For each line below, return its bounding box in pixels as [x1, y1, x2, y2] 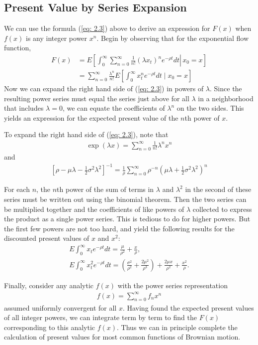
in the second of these [185, 184, 252, 194]
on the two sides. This [176, 103, 244, 113]
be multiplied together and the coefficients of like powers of [4, 203, 184, 214]
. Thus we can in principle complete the [117, 322, 238, 332]
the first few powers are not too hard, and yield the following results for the [4, 223, 235, 233]
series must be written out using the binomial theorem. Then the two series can [4, 193, 247, 204]
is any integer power [26, 32, 87, 43]
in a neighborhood [198, 93, 254, 103]
